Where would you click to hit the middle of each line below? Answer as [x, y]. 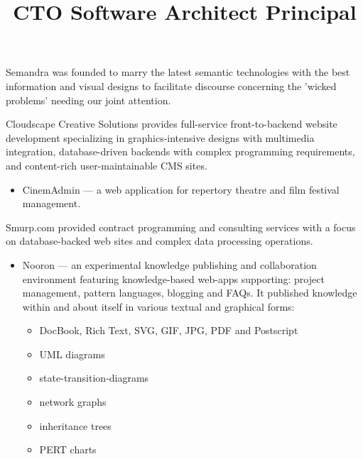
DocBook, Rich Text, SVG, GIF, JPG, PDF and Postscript [169, 330]
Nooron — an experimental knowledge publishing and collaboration [169, 264]
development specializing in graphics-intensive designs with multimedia [160, 137]
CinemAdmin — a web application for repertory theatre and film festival [181, 189]
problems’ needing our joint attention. [88, 100]
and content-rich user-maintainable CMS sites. [107, 165]
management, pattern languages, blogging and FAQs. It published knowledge [190, 293]
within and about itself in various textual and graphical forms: [158, 306]
